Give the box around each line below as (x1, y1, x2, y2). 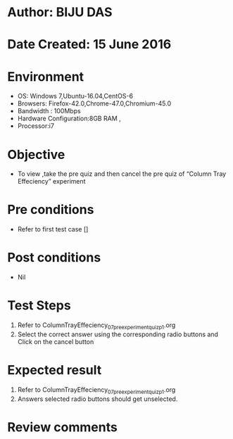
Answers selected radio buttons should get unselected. (17, 395, 178, 403)
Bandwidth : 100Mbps (17, 107, 81, 115)
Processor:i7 (17, 122, 55, 130)
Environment (7, 68, 84, 84)
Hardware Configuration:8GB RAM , (17, 114, 121, 123)
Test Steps (7, 298, 72, 314)
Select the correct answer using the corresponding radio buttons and (17, 330, 218, 338)
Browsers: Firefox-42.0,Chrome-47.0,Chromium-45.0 (17, 99, 172, 108)
